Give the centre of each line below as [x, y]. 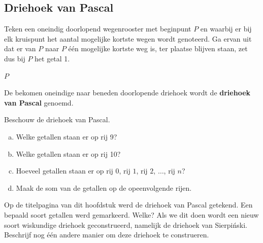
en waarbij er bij [226, 29]
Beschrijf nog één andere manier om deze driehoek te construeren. [107, 235]
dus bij [15, 58]
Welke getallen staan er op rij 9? [67, 136]
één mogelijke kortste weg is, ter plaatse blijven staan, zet [158, 48]
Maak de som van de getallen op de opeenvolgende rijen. [104, 187]
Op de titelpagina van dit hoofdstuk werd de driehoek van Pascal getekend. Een [128, 205]
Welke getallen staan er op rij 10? [68, 153]
